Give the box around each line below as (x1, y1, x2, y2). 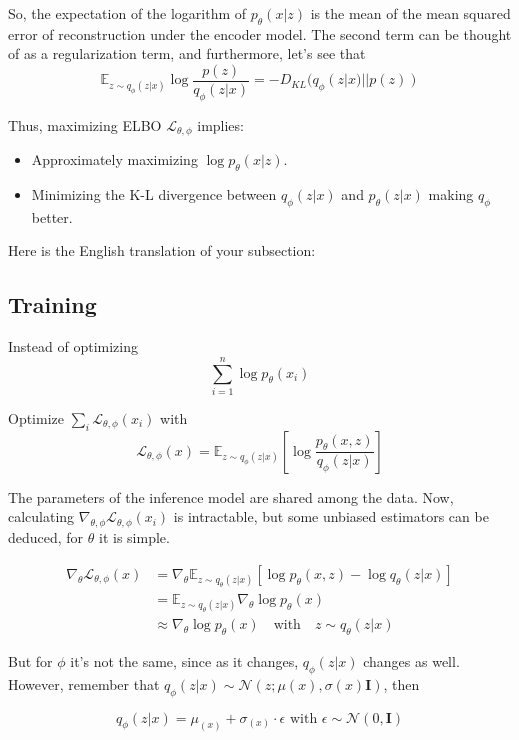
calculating (8, 506, 75, 527)
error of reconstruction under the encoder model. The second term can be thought (8, 23, 512, 44)
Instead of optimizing (8, 336, 138, 357)
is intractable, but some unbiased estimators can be (173, 506, 489, 527)
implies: (197, 114, 244, 135)
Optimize (8, 408, 64, 428)
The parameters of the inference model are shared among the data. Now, (8, 486, 454, 507)
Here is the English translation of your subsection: (8, 240, 316, 261)
